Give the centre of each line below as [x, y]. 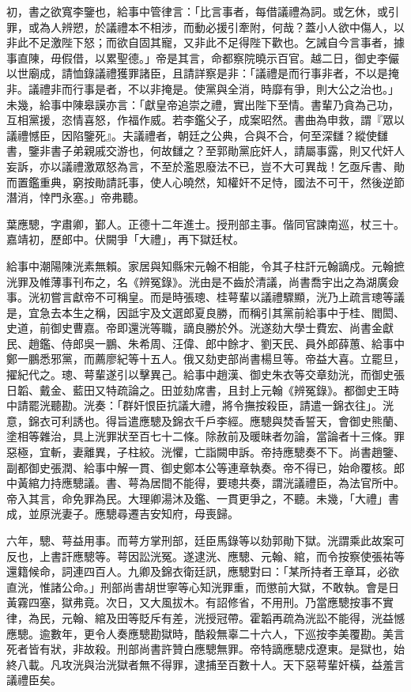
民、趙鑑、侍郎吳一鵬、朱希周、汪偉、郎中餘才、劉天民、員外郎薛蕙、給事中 [205, 343]
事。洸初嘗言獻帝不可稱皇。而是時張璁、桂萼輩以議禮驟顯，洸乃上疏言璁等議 [205, 297]
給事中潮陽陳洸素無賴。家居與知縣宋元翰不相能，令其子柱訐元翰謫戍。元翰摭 [205, 265]
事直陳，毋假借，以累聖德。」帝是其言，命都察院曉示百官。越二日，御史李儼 [203, 57]
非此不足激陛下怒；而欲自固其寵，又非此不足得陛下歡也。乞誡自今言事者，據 [205, 42]
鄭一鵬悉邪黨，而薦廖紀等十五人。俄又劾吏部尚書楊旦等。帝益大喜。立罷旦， [205, 359]
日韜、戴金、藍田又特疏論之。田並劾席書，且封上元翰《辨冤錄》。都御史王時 [203, 389]
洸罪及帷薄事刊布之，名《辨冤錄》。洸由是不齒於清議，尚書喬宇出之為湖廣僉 [203, 281]
